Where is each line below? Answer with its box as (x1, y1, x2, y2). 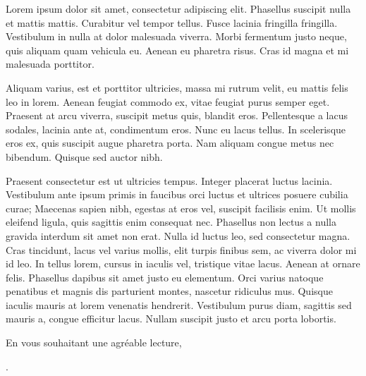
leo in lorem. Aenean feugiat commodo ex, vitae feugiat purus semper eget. (6, 94, 330, 109)
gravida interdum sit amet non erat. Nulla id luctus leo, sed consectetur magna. (6, 228, 350, 243)
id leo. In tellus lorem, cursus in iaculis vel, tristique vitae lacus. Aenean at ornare (6, 256, 360, 271)
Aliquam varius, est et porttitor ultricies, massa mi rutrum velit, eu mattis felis (6, 80, 348, 95)
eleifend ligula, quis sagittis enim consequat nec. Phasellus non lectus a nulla (6, 214, 336, 229)
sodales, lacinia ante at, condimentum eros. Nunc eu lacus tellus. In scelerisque (6, 121, 346, 136)
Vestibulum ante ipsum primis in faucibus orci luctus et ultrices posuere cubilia (6, 187, 348, 202)
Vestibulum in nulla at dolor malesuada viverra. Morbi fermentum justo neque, (6, 29, 347, 44)
